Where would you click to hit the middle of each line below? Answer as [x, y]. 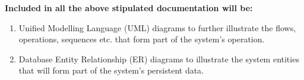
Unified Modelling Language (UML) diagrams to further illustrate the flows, [157, 27]
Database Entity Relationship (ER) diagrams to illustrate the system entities [159, 59]
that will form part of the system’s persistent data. [111, 70]
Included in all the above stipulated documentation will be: [129, 8]
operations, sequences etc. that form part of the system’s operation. [142, 39]
